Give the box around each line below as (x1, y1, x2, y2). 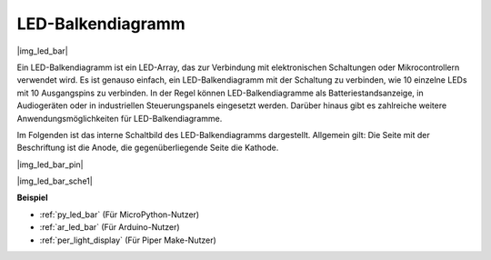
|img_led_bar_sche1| (16, 175, 93, 186)
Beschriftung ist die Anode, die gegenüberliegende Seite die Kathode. (16, 142, 279, 154)
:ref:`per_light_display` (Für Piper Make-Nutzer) (39, 235, 217, 245)
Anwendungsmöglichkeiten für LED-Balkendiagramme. (16, 113, 223, 124)
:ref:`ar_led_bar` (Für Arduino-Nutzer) (39, 222, 181, 233)
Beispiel (16, 192, 48, 204)
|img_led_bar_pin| (16, 159, 84, 170)
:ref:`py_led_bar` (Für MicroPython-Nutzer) (39, 209, 200, 220)
